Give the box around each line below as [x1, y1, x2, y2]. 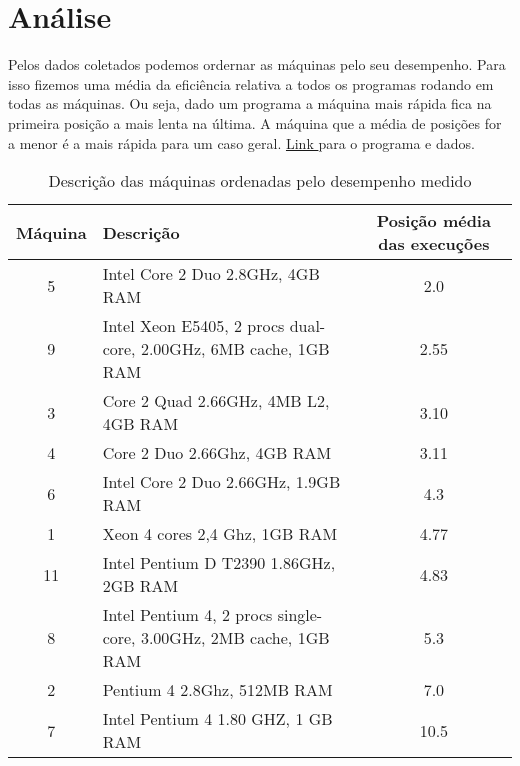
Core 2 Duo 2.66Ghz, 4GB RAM [102, 441, 332, 465]
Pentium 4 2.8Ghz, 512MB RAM [102, 678, 333, 702]
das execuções [378, 232, 490, 256]
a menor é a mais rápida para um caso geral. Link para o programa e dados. [8, 132, 475, 153]
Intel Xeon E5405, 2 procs [102, 314, 285, 338]
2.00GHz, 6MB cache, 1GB [140, 337, 330, 361]
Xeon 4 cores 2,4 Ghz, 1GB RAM [102, 522, 338, 546]
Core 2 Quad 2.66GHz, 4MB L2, [102, 389, 330, 413]
